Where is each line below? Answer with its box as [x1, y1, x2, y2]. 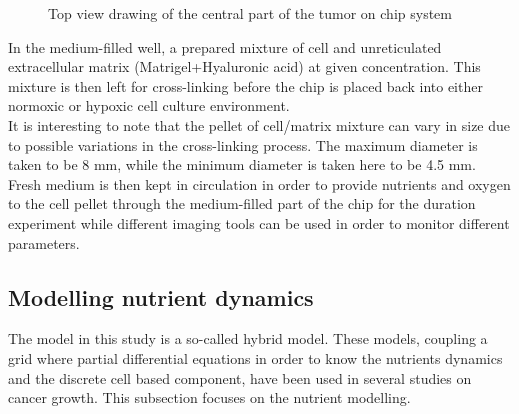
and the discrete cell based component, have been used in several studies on [8, 367, 472, 388]
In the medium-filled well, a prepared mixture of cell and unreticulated [8, 36, 442, 57]
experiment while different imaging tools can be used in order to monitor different [8, 212, 510, 233]
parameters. [8, 232, 80, 253]
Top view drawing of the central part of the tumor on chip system [48, 3, 452, 23]
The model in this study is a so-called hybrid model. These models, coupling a [8, 328, 488, 349]
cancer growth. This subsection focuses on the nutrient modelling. [8, 387, 411, 408]
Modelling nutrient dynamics [8, 281, 314, 312]
